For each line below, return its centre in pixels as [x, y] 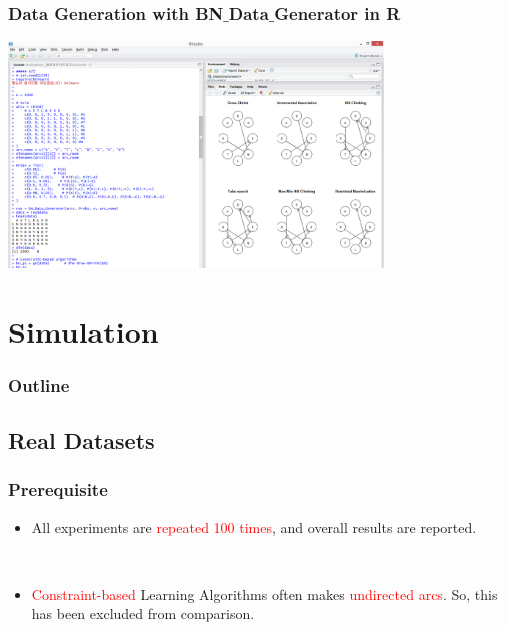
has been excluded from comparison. [143, 613]
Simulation [83, 330]
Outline [39, 384]
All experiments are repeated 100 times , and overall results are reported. [254, 526]
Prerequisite [58, 489]
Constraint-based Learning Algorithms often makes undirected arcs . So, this [264, 593]
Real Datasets [81, 440]
